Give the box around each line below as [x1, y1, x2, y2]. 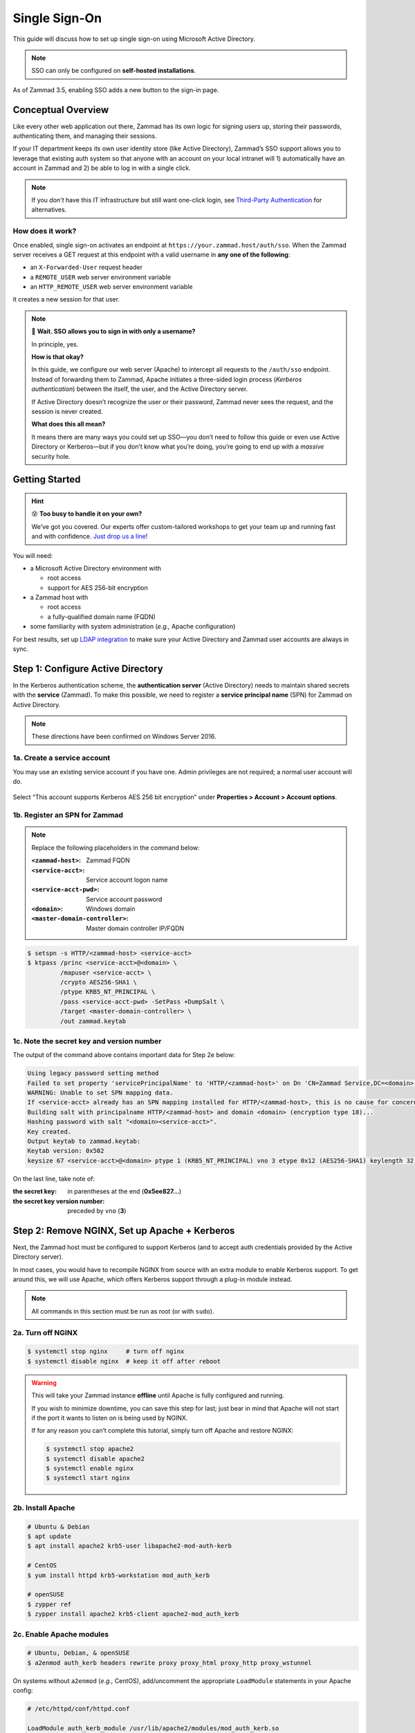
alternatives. [31, 205, 67, 214]
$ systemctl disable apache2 [46, 1454, 145, 1463]
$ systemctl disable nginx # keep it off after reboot [27, 1357, 221, 1365]
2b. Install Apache [12, 1503, 75, 1513]
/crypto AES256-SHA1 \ [59, 978, 138, 986]
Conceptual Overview [12, 104, 109, 116]
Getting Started [12, 473, 81, 485]
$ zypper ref [27, 1600, 72, 1608]
